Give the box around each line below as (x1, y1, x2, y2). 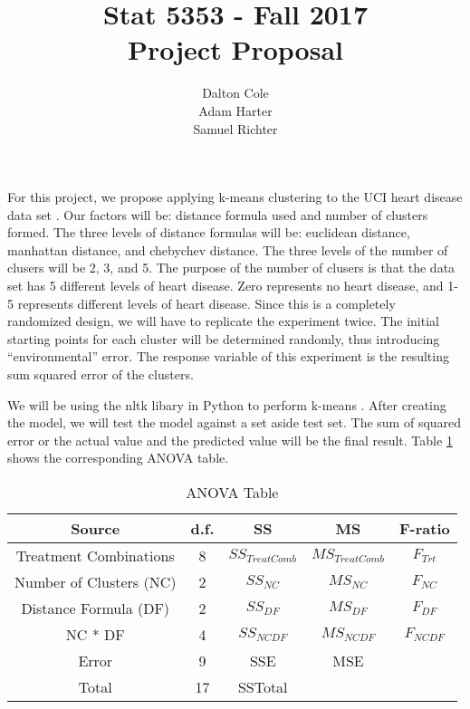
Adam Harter (198, 101, 273, 120)
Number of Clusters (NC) (14, 571, 177, 592)
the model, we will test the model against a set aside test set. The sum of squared (7, 413, 462, 432)
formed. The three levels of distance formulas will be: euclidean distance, (7, 223, 410, 242)
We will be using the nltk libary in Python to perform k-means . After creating (7, 395, 446, 414)
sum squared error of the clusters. (7, 365, 194, 384)
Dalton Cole (202, 83, 269, 102)
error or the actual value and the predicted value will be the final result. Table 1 (7, 430, 453, 449)
